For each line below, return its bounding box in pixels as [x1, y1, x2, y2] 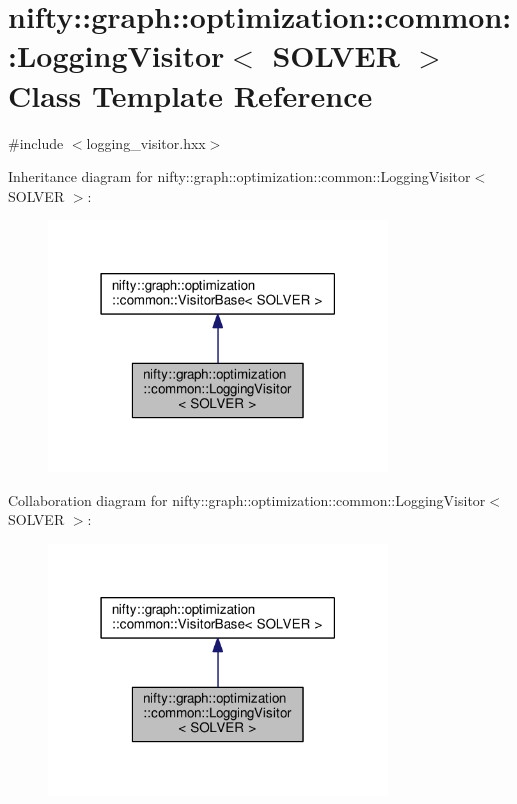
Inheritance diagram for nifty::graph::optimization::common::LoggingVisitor [8, 166, 471, 187]
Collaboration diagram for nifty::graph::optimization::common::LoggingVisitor [8, 489, 486, 510]
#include [8, 132, 64, 153]
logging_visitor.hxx [86, 132, 206, 153]
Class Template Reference [8, 74, 373, 115]
